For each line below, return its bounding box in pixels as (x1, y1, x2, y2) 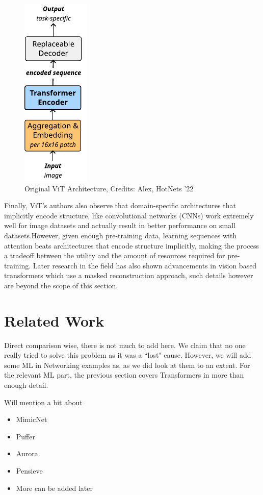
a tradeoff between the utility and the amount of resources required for (4, 250, 225, 261)
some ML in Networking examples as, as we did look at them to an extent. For (4, 359, 250, 370)
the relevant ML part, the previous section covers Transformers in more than (4, 369, 244, 380)
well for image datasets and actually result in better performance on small (4, 220, 235, 231)
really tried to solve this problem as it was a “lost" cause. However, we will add (4, 350, 251, 360)
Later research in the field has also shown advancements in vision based (33, 260, 257, 270)
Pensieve (16, 465, 43, 476)
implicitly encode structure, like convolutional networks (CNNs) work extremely (4, 210, 254, 220)
